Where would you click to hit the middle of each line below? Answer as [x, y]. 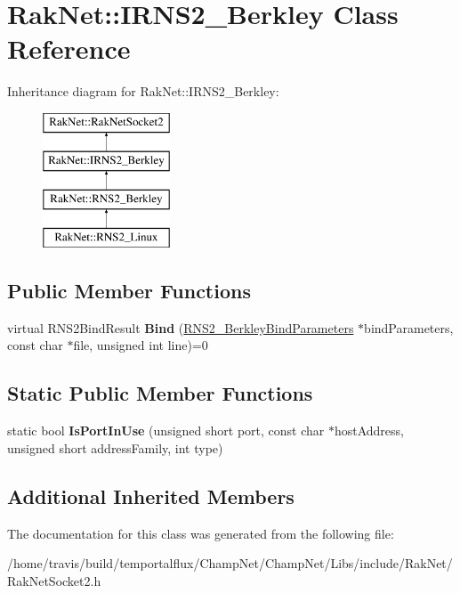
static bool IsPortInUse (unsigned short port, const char [166, 431]
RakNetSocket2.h [54, 580]
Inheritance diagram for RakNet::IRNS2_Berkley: [143, 91]
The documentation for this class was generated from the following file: [201, 533]
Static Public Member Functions [160, 393]
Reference [69, 49]
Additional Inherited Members [151, 496]
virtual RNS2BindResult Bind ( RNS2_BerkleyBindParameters [181, 327]
